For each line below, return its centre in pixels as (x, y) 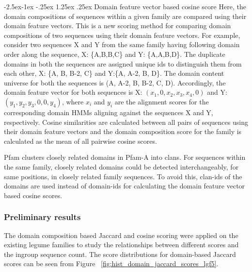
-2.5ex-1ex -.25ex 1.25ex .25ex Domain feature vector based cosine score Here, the (125, 6)
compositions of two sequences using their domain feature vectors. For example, (122, 35)
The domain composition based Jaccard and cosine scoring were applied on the (121, 235)
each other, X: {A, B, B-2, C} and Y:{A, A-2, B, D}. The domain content (114, 73)
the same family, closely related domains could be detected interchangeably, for (121, 166)
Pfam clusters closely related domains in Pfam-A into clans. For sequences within (125, 157)
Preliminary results (42, 217)
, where (73, 101)
